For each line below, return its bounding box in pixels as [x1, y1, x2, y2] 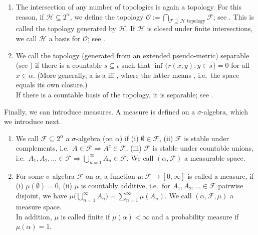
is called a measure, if [187, 170, 254, 181]
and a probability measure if [152, 211, 239, 221]
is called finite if [61, 211, 110, 221]
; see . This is [213, 11, 254, 22]
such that [121, 60, 150, 70]
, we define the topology [70, 11, 144, 22]
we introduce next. [4, 116, 61, 127]
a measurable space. [184, 152, 245, 163]
